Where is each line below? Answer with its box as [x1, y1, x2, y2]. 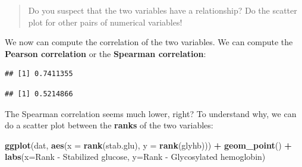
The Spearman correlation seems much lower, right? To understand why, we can [5, 107, 297, 119]
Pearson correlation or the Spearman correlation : [5, 47, 206, 59]
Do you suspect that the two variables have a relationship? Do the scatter [28, 4, 297, 16]
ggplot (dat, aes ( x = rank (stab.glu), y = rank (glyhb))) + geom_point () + [5, 138, 292, 151]
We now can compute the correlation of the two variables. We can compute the [5, 36, 293, 48]
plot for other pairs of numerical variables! [28, 15, 183, 28]
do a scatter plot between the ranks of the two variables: [5, 119, 213, 131]
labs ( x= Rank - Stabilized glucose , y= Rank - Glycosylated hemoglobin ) [5, 150, 266, 163]
